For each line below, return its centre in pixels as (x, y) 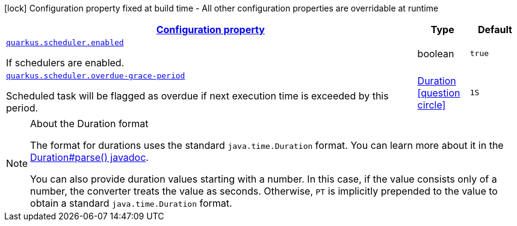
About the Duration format (89, 124)
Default (495, 30)
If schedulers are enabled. (65, 63)
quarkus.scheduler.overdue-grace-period (96, 76)
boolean (436, 53)
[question (439, 93)
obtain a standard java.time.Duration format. (131, 203)
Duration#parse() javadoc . (89, 157)
